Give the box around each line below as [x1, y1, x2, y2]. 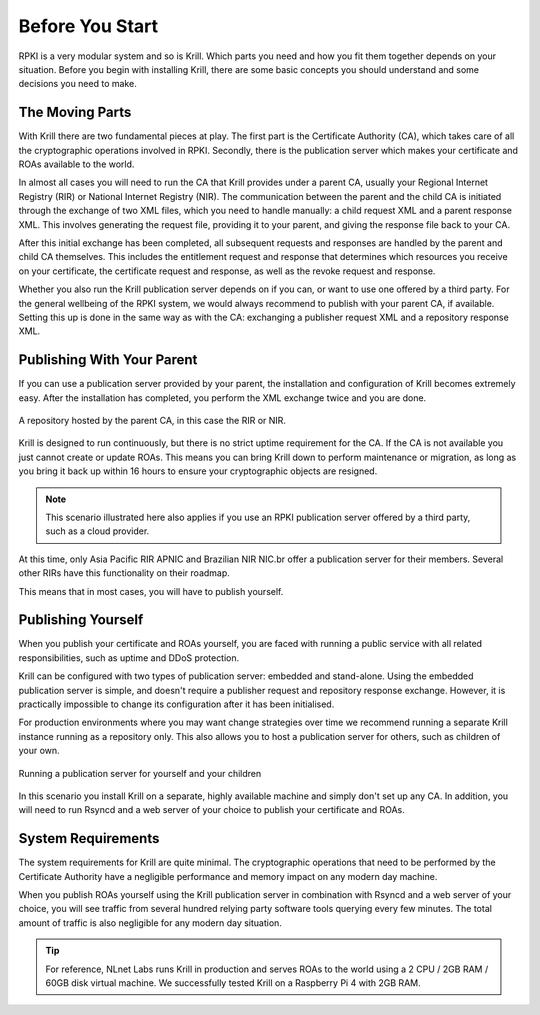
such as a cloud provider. [45, 525, 150, 537]
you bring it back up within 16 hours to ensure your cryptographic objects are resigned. [18, 465, 378, 477]
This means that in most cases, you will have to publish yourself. [18, 585, 284, 597]
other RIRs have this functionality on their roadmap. [18, 567, 230, 579]
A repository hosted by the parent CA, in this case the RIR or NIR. [18, 415, 287, 426]
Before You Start [18, 15, 159, 37]
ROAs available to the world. [18, 158, 135, 170]
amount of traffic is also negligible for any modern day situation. [18, 916, 282, 929]
